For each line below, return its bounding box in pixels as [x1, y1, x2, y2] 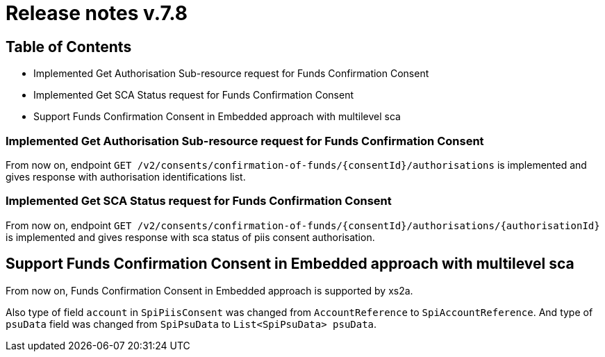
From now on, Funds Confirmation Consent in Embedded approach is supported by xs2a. [6, 284, 413, 297]
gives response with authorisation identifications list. [6, 170, 246, 183]
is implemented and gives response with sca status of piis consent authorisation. [6, 231, 375, 243]
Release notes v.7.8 [6, 1, 188, 25]
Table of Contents [6, 38, 132, 56]
